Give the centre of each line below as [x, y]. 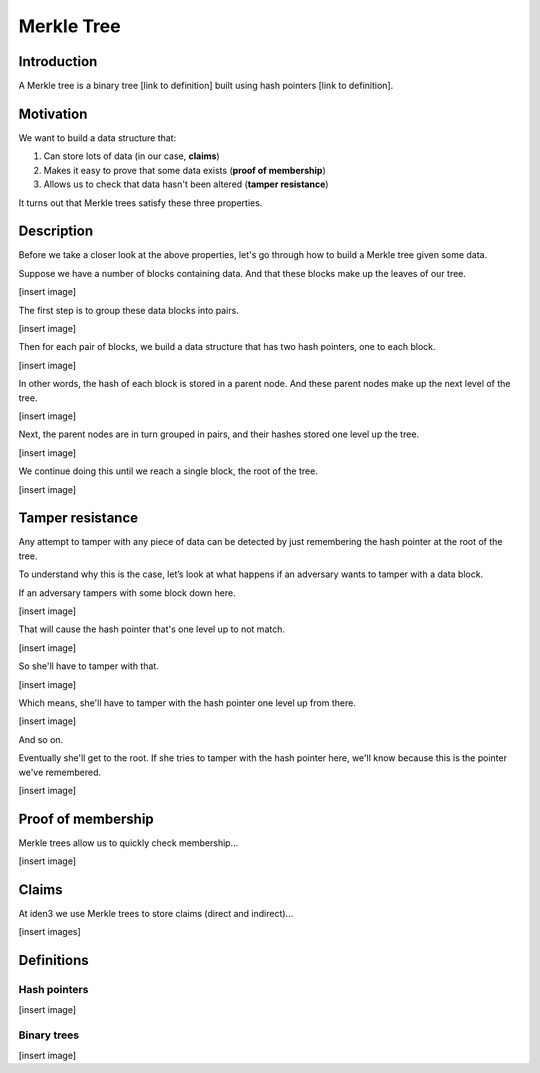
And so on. [41, 739]
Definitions [53, 960]
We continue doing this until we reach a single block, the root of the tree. [168, 471]
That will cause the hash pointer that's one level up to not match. [151, 629]
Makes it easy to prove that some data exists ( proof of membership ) [185, 170]
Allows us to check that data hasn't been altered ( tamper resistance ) [186, 184]
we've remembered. [60, 772]
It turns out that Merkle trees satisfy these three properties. [140, 202]
